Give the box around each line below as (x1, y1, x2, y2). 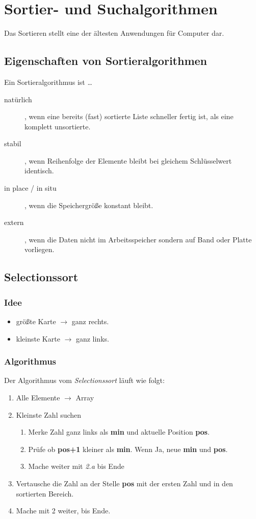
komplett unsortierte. (24, 121, 91, 131)
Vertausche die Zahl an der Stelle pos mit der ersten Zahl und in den (16, 478, 233, 489)
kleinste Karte (16, 333, 60, 344)
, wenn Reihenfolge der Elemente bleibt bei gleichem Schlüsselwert (24, 155, 232, 166)
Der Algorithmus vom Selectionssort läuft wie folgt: (4, 375, 165, 386)
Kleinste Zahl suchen (16, 409, 82, 420)
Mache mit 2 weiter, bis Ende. (16, 505, 111, 516)
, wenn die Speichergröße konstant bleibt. (24, 199, 153, 210)
